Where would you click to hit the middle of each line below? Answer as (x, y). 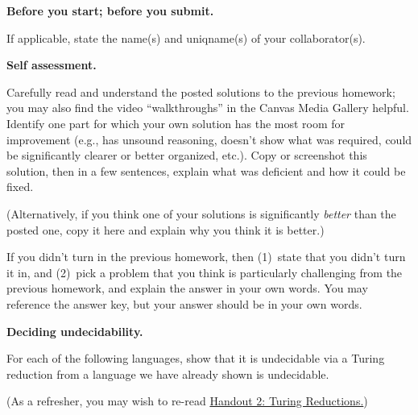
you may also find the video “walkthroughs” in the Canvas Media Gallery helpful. (208, 108)
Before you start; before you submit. (110, 10)
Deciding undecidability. (75, 331)
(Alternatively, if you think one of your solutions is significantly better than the (201, 213)
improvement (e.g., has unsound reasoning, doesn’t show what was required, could (209, 139)
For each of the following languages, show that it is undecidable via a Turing (196, 358)
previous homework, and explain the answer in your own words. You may (187, 288)
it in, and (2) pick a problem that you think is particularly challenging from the (205, 272)
